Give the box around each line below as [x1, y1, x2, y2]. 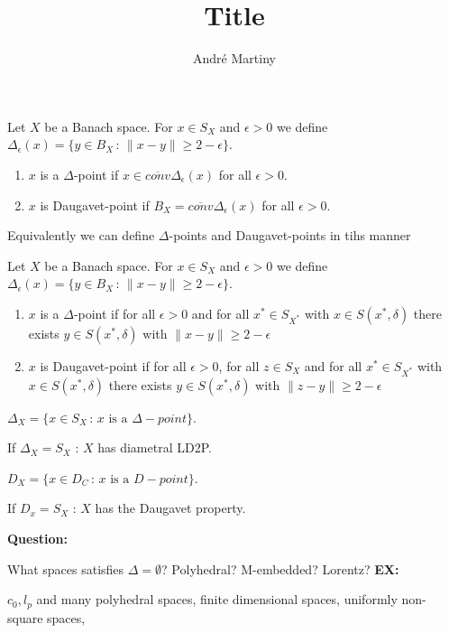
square [7, 608, 43, 627]
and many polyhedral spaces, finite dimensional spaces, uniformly [36, 590, 398, 609]
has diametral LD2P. [97, 438, 212, 457]
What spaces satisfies [7, 559, 124, 578]
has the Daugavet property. [95, 498, 246, 517]
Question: [7, 529, 68, 547]
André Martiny [193, 49, 276, 68]
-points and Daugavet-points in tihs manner [169, 226, 411, 245]
